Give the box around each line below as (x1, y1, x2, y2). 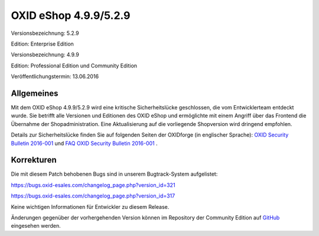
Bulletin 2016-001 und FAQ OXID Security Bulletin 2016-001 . (11, 140, 158, 147)
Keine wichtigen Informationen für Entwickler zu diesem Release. (11, 203, 170, 210)
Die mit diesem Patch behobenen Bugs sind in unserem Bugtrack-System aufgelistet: (11, 170, 218, 177)
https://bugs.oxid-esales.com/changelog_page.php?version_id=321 (11, 181, 175, 189)
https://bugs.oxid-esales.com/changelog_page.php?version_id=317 (11, 192, 175, 199)
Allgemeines (11, 88, 58, 98)
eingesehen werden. (11, 222, 61, 229)
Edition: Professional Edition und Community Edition (11, 62, 138, 69)
